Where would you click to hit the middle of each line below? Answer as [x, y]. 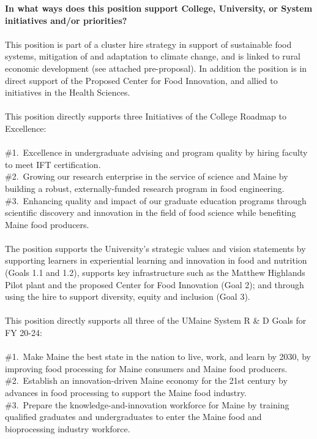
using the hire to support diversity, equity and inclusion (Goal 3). [128, 296]
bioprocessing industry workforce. [68, 428]
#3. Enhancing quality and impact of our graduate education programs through [156, 200]
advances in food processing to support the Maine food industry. [126, 392]
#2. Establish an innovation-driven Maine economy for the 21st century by [146, 380]
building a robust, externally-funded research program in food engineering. [145, 188]
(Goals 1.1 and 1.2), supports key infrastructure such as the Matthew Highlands [155, 273]
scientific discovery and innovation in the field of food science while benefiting [151, 212]
